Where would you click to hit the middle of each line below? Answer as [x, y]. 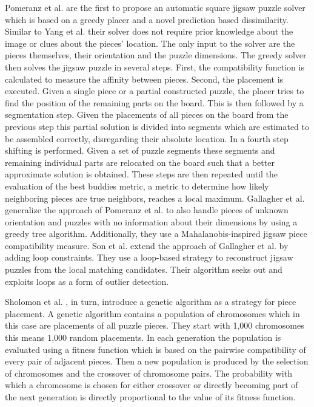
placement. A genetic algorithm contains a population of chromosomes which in [152, 313]
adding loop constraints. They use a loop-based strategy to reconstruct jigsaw [149, 257]
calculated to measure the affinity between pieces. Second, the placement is [144, 79]
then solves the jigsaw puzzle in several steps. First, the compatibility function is [155, 67]
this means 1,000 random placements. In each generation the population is [143, 337]
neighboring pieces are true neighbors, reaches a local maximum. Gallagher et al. [155, 198]
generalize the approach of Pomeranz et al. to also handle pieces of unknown [147, 210]
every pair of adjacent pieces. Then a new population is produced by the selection [157, 361]
